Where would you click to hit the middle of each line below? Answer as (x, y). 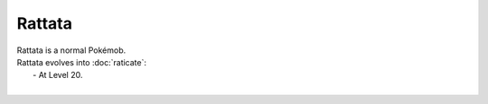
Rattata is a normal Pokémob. (71, 50)
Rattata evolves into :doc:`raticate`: (82, 62)
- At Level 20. (58, 75)
